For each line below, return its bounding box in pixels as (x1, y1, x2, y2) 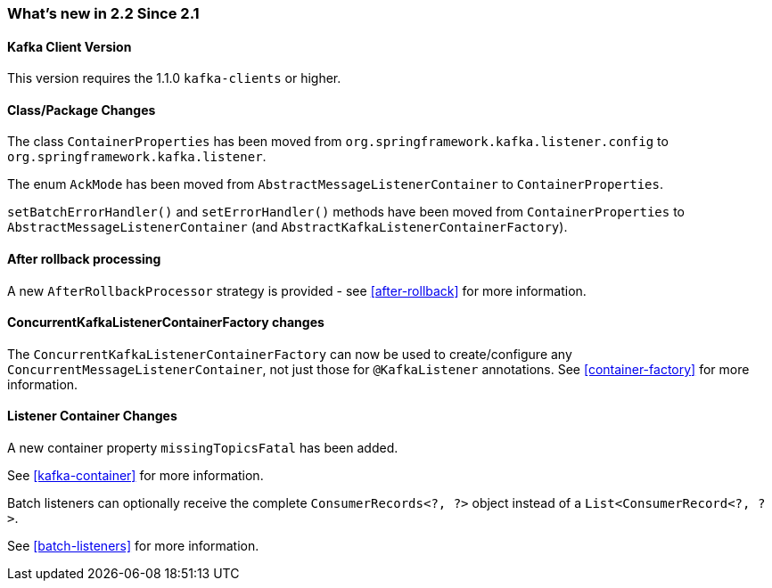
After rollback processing (7, 251, 161, 267)
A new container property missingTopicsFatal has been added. (7, 440, 398, 456)
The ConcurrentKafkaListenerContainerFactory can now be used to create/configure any (7, 346, 572, 362)
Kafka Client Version (7, 38, 132, 54)
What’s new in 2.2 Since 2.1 (7, 4, 200, 22)
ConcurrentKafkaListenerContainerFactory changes (7, 314, 324, 331)
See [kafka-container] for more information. (7, 468, 264, 484)
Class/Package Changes (7, 102, 156, 118)
